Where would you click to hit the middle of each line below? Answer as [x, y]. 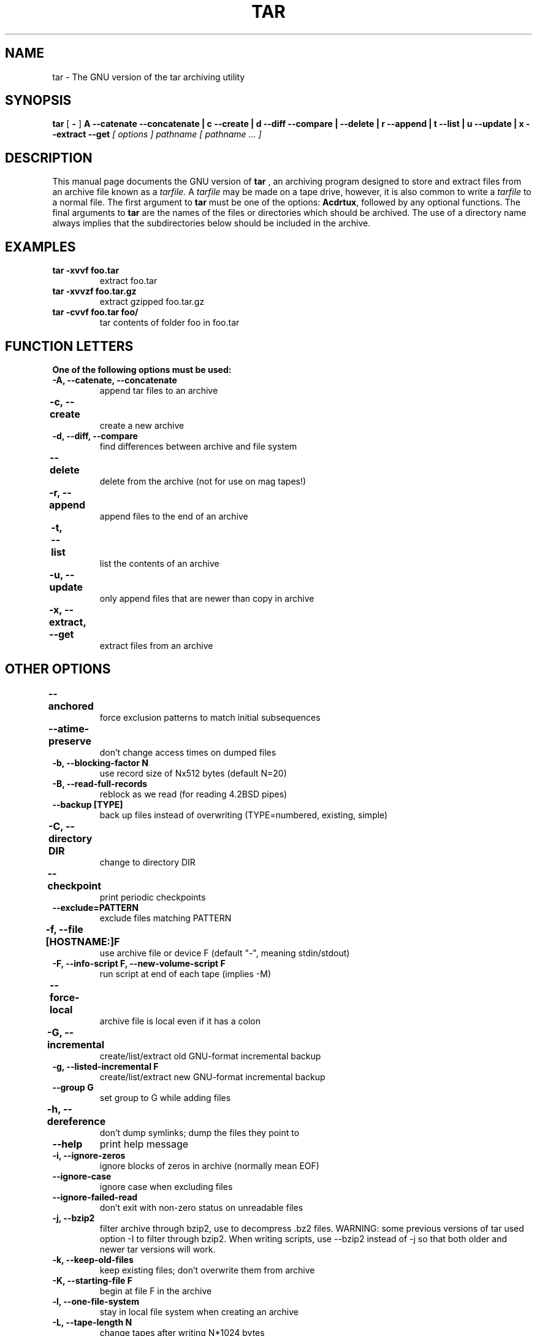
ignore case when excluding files [166, 1186]
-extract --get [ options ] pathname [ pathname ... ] [157, 134]
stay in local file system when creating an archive [199, 1311]
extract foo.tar [128, 281]
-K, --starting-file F [92, 1280]
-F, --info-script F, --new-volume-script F [139, 963]
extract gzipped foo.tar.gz [152, 302]
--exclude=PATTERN [95, 907]
